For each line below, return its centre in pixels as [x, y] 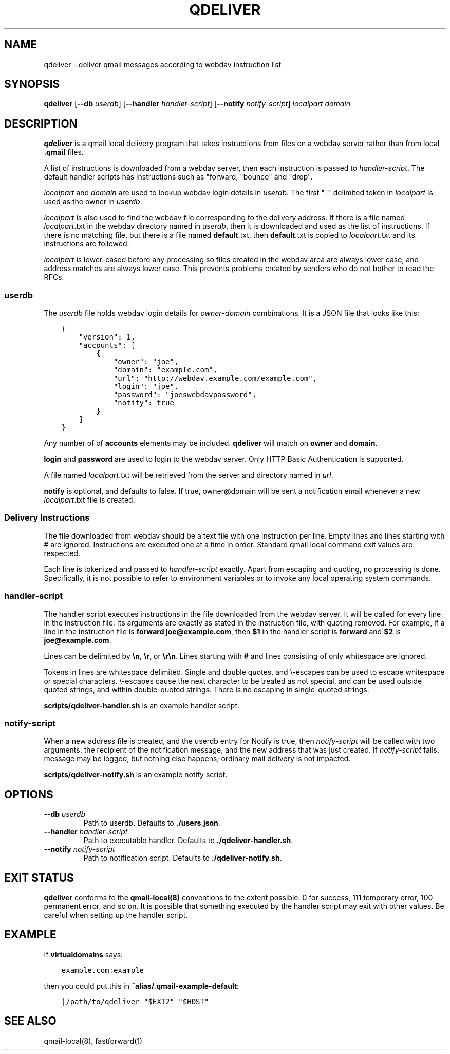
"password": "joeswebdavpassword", [185, 395]
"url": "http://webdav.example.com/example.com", [215, 378]
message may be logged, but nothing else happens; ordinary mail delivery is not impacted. [197, 759]
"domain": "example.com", [165, 370]
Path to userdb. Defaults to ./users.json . [152, 823]
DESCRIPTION [41, 123]
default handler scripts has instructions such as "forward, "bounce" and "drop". [178, 177]
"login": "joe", [146, 387]
